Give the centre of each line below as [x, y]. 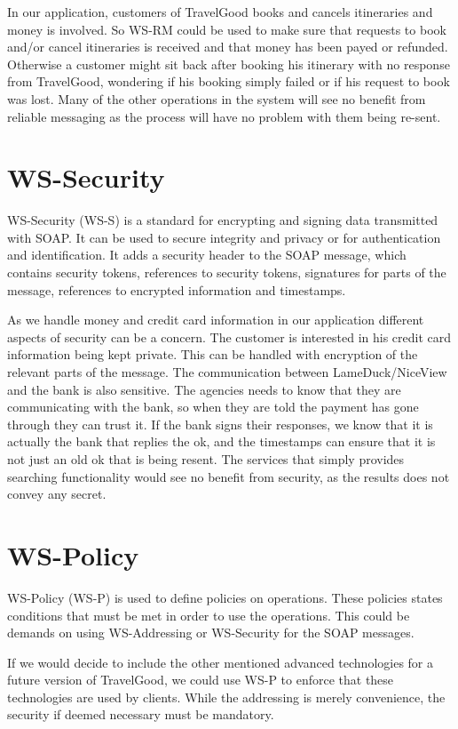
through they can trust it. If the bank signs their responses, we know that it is [220, 424]
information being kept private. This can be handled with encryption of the [213, 354]
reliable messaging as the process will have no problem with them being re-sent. [224, 116]
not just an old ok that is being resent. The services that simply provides [206, 459]
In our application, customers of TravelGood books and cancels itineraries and [220, 12]
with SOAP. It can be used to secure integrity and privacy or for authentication [224, 237]
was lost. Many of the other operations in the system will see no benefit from [217, 98]
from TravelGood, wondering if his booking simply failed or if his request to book [229, 81]
